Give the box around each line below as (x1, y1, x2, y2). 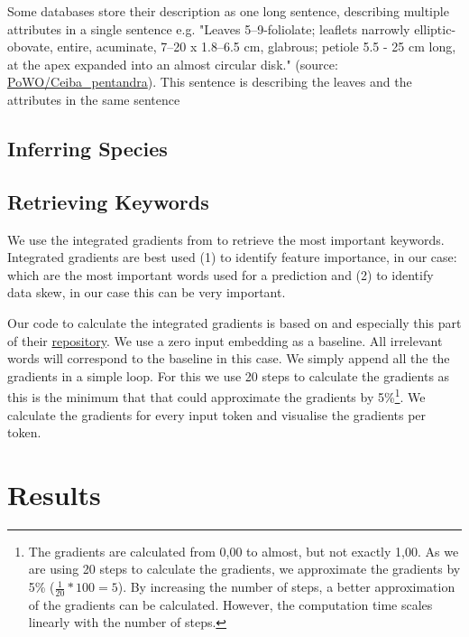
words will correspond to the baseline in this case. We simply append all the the (7, 349, 450, 368)
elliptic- (414, 19, 456, 38)
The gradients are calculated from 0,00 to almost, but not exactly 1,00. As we (28, 541, 459, 560)
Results (7, 475, 101, 512)
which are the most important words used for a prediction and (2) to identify (7, 265, 434, 284)
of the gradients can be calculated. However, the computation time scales (28, 595, 433, 614)
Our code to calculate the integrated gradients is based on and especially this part (7, 313, 462, 332)
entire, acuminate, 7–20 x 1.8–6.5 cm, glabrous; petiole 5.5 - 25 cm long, (57, 37, 456, 56)
